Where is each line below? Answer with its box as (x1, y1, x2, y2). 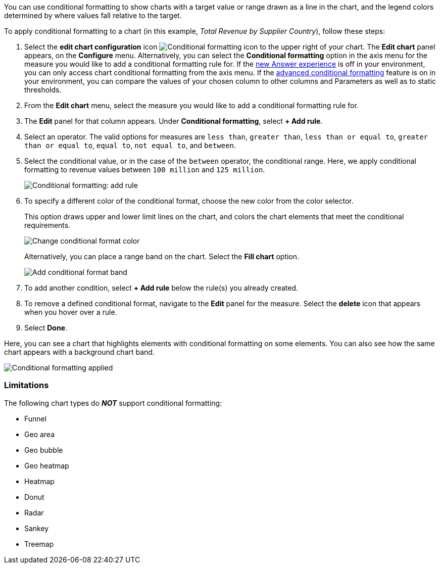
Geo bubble (24, 445, 63, 454)
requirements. (24, 221, 71, 229)
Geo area (24, 430, 55, 439)
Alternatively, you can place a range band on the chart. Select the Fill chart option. (24, 252, 300, 261)
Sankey (24, 524, 49, 533)
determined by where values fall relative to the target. (4, 11, 182, 20)
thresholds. (24, 85, 62, 94)
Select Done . (24, 323, 68, 332)
